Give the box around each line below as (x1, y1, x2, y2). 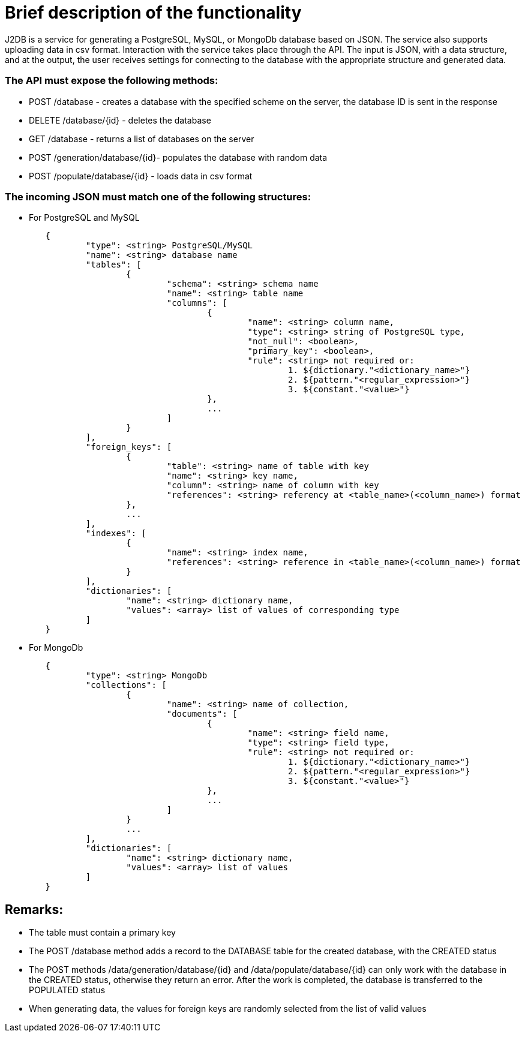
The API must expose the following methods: (5, 74, 218, 87)
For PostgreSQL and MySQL (29, 212, 140, 223)
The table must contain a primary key (29, 927, 176, 938)
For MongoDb (29, 642, 83, 653)
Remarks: (5, 901, 64, 917)
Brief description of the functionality (5, 2, 302, 23)
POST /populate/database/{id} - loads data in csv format (29, 170, 253, 181)
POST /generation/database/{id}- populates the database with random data (29, 152, 328, 163)
